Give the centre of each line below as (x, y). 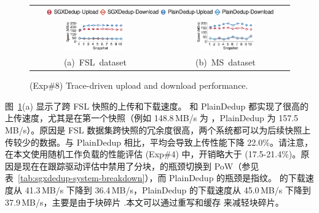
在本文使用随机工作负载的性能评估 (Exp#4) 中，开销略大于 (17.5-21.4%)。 (153, 154)
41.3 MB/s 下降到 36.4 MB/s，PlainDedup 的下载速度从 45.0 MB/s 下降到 (168, 189)
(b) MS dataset (226, 62)
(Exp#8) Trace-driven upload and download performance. (139, 85)
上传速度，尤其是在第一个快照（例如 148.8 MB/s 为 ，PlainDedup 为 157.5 (152, 118)
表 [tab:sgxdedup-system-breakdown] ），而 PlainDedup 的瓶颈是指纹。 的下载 (155, 178)
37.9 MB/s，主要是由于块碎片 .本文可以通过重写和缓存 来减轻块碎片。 (144, 202)
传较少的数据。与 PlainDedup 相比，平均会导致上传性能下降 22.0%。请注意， (159, 142)
